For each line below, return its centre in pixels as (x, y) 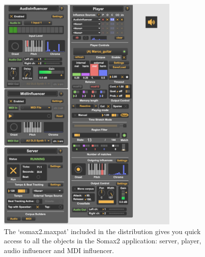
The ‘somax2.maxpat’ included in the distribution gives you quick (102, 231)
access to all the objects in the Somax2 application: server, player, (103, 241)
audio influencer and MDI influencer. (59, 250)
